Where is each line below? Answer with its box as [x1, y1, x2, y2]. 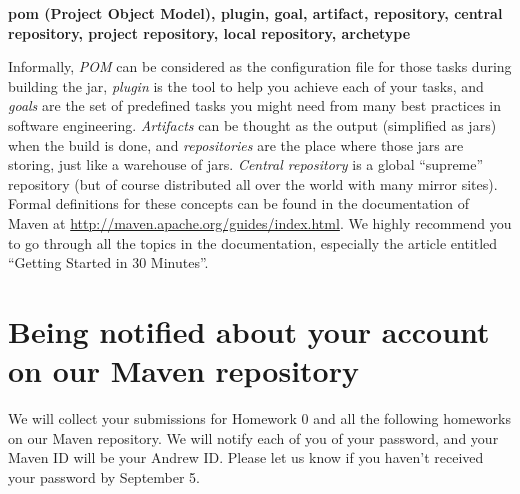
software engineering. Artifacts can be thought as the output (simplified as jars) [8, 114, 497, 135]
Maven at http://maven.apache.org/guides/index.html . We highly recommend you [8, 212, 512, 233]
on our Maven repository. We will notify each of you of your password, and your [8, 427, 499, 448]
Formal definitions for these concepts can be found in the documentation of [8, 193, 469, 214]
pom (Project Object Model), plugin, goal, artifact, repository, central [8, 3, 503, 23]
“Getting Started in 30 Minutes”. [8, 252, 209, 273]
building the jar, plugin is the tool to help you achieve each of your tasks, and [8, 75, 484, 96]
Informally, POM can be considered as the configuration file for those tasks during [8, 56, 512, 77]
